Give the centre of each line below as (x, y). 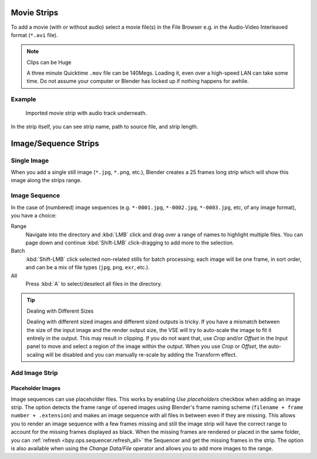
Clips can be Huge (49, 62)
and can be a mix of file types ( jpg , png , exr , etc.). (87, 267)
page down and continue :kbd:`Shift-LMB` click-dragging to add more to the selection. (130, 243)
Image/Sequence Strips (55, 143)
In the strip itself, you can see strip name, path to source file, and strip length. (104, 126)
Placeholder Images (36, 388)
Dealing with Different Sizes (60, 311)
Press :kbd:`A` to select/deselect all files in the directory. (94, 284)
